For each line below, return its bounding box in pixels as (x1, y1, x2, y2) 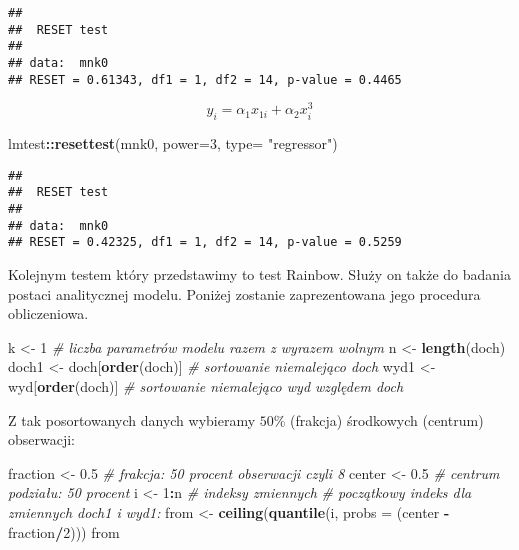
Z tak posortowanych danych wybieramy (8, 409, 256, 430)
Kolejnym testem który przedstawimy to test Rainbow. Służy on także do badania (8, 264, 511, 285)
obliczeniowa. (8, 303, 89, 324)
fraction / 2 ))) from (8, 521, 120, 542)
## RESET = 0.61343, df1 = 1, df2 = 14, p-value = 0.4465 (8, 72, 402, 87)
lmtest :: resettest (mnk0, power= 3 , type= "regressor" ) (8, 133, 338, 154)
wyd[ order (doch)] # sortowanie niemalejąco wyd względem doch (8, 376, 404, 396)
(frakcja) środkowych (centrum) (290, 409, 484, 430)
